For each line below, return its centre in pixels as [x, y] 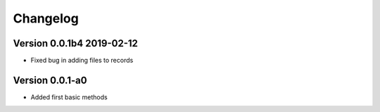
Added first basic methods [69, 97]
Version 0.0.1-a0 [50, 80]
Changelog [46, 18]
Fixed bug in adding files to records [82, 61]
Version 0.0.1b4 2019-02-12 [76, 43]
